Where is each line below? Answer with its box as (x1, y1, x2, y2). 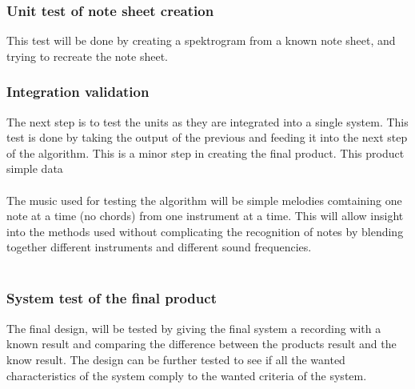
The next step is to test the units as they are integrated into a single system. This (6, 113, 409, 130)
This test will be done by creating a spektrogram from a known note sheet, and (6, 32, 396, 49)
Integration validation (6, 82, 150, 102)
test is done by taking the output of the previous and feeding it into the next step (6, 129, 408, 146)
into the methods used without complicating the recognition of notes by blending (6, 223, 404, 239)
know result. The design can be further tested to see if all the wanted (6, 351, 345, 367)
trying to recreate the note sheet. (6, 47, 169, 64)
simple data (6, 160, 63, 177)
